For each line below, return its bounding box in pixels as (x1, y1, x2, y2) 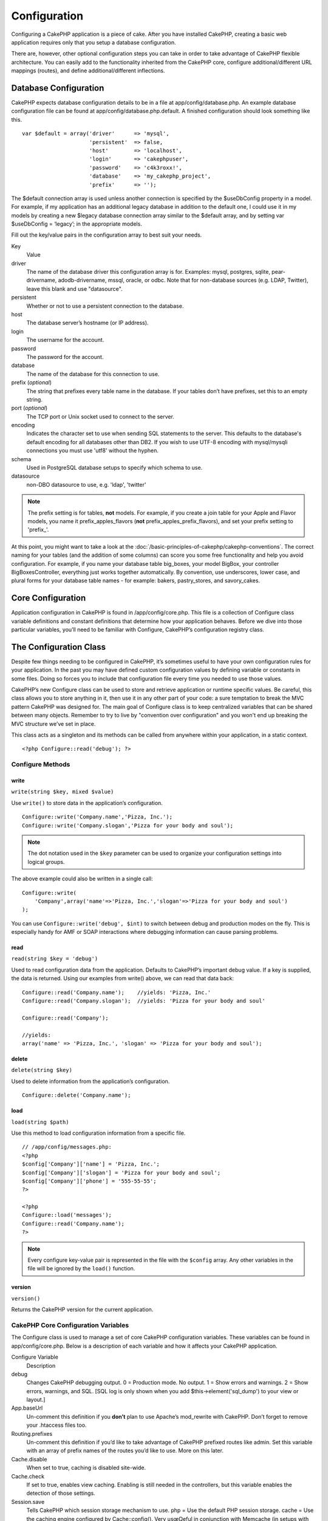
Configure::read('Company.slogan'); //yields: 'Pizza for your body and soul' (22, 998, 265, 1004)
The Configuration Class (11, 642, 106, 652)
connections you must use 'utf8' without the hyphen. (26, 447, 159, 454)
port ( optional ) (11, 405, 48, 412)
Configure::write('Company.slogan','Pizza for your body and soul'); (22, 822, 234, 829)
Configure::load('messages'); (22, 1211, 112, 1219)
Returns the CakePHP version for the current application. (11, 1306, 154, 1314)
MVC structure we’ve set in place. (11, 720, 96, 727)
